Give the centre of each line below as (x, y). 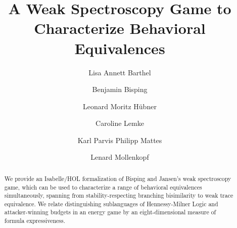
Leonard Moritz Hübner (120, 106)
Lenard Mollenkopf (120, 157)
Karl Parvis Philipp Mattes (120, 140)
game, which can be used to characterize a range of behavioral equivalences (103, 187)
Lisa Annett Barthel (120, 72)
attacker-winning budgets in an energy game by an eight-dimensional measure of (110, 212)
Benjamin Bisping (120, 89)
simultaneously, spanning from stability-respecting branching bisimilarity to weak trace (119, 195)
